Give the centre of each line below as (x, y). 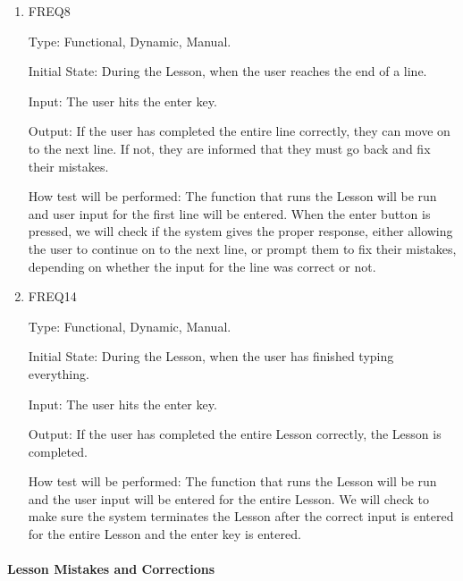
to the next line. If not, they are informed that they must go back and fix (229, 148)
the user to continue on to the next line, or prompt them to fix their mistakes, (242, 248)
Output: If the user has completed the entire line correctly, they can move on (239, 131)
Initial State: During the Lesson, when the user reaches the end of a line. (227, 71)
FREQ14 (52, 296)
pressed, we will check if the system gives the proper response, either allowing (240, 231)
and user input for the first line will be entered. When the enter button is (229, 213)
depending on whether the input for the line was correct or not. (202, 266)
